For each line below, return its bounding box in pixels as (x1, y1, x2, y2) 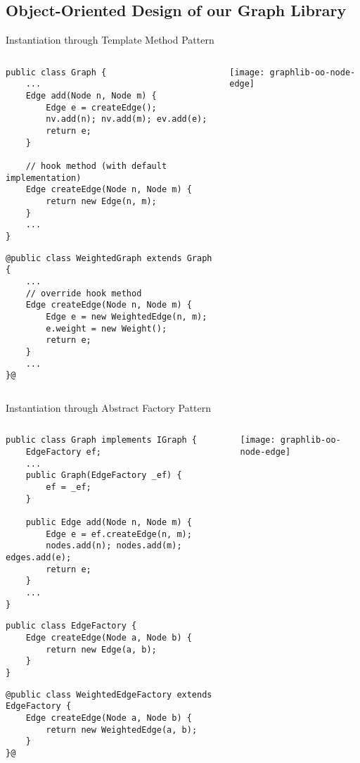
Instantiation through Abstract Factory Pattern (6, 400, 212, 415)
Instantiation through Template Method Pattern (6, 32, 214, 47)
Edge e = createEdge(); (46, 102, 157, 113)
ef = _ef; (46, 482, 91, 493)
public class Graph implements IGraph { (6, 435, 198, 446)
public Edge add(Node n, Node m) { (25, 517, 192, 528)
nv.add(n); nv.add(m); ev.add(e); (46, 114, 207, 125)
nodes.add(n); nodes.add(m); (46, 541, 182, 551)
